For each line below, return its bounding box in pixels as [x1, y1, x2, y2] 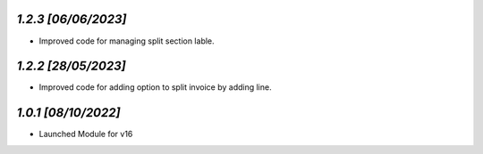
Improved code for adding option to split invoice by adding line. [38, 82, 272, 93]
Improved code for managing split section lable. [38, 36, 215, 46]
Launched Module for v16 [38, 129, 133, 140]
